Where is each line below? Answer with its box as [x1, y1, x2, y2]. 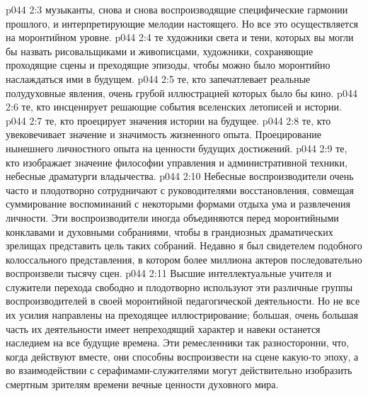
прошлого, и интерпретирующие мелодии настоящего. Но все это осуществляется [6, 16, 359, 30]
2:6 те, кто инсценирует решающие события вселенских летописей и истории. [6, 99, 342, 114]
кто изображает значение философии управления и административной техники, [6, 154, 347, 169]
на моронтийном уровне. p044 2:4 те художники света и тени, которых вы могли [6, 30, 354, 45]
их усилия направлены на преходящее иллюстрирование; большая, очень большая [6, 307, 359, 322]
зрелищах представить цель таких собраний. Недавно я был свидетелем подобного [6, 238, 362, 253]
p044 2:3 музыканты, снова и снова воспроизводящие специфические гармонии [6, 2, 348, 16]
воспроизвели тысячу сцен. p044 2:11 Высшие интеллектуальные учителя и [6, 266, 332, 281]
